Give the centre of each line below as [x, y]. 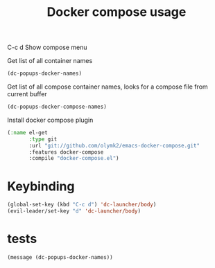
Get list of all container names [50, 61]
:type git [43, 139]
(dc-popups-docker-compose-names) [57, 107]
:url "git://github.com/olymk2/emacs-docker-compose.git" [114, 145]
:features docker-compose [66, 152]
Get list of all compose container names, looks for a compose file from [108, 87]
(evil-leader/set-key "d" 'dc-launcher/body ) [74, 211]
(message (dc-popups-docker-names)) [60, 257]
